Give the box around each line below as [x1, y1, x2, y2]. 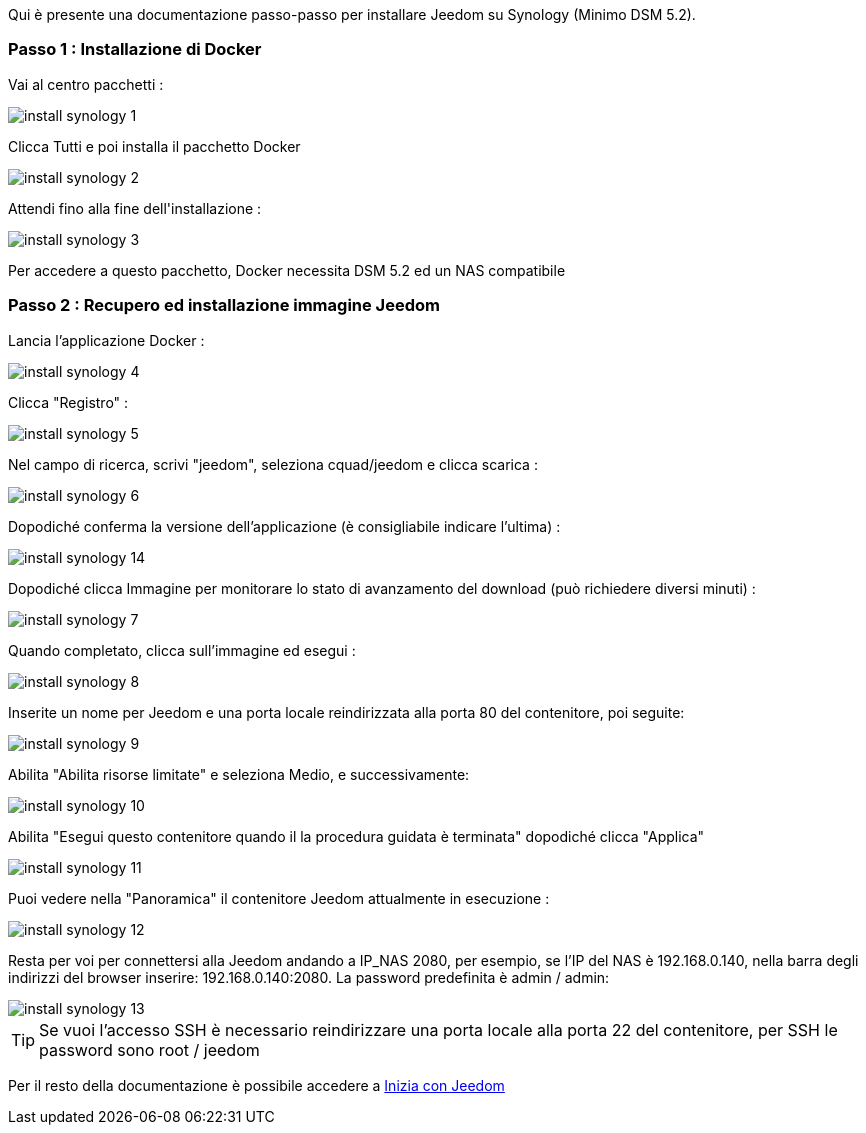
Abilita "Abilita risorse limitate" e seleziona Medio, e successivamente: [8, 765, 470, 783]
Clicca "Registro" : [8, 393, 129, 411]
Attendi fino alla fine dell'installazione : [8, 199, 262, 217]
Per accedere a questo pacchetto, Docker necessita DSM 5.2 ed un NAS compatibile [8, 261, 566, 279]
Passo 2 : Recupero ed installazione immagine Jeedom [8, 295, 440, 316]
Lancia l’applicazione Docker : [8, 331, 205, 349]
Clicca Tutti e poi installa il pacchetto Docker [8, 137, 301, 155]
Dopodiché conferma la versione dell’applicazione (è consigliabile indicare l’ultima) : [8, 517, 561, 535]
